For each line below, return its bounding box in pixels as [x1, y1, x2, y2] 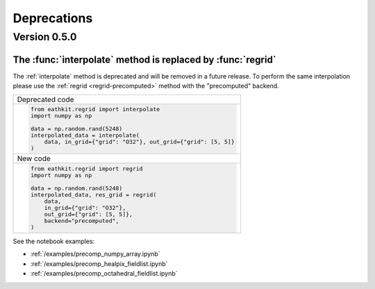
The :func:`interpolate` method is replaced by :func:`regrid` [12, 53, 277, 65]
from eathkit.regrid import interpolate [30, 106, 160, 113]
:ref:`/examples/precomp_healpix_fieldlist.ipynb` [30, 259, 168, 267]
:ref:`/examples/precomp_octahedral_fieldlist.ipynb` [30, 270, 178, 278]
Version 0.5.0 [12, 31, 77, 43]
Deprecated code [17, 94, 74, 104]
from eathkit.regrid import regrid [30, 165, 143, 173]
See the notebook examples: [12, 237, 95, 246]
